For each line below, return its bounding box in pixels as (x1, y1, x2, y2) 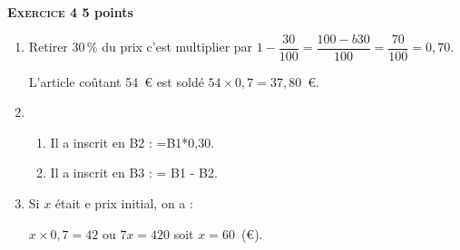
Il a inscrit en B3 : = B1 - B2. (50, 163, 218, 182)
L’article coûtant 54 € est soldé (28, 72, 204, 91)
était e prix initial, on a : (54, 194, 193, 213)
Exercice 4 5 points (7, 3, 133, 21)
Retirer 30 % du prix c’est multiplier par (28, 37, 253, 56)
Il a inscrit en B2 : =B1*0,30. (50, 132, 215, 151)
